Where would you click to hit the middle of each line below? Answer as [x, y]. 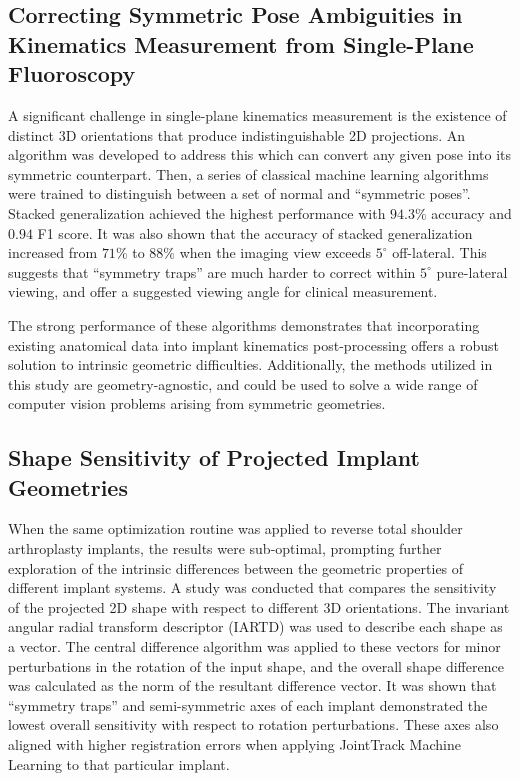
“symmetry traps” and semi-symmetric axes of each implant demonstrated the [248, 704]
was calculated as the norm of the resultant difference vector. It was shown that [252, 685]
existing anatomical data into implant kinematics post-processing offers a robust [254, 344]
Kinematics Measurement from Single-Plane [241, 43]
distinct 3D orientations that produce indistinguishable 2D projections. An [237, 134]
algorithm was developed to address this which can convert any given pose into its [259, 154]
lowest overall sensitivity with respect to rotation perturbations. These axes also [253, 724]
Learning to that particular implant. [119, 763]
